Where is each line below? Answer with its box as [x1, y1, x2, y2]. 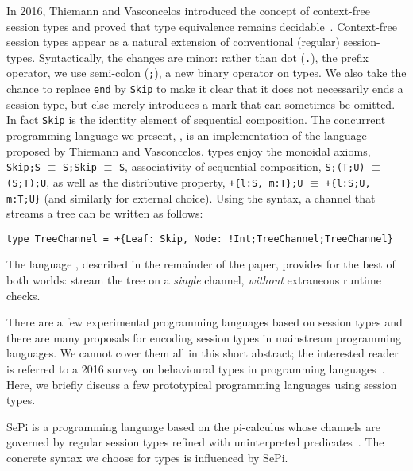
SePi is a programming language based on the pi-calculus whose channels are [6, 418, 380, 434]
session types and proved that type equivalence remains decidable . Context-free [6, 17, 398, 34]
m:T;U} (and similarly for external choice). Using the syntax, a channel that [6, 189, 376, 206]
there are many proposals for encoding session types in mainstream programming [6, 329, 402, 346]
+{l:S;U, [325, 177, 371, 189]
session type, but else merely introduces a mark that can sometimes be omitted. [6, 95, 396, 112]
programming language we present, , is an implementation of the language [6, 127, 367, 143]
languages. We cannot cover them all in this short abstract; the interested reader [6, 345, 399, 361]
